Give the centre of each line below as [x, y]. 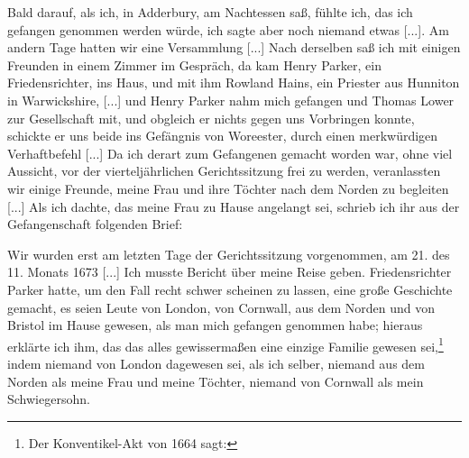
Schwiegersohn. [49, 399]
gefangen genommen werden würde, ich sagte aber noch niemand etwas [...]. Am [228, 29]
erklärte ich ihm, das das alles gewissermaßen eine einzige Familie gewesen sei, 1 [225, 344]
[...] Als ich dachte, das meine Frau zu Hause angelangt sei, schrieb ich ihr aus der [234, 206]
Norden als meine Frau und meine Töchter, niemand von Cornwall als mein [216, 381]
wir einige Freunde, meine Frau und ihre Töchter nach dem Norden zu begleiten [228, 188]
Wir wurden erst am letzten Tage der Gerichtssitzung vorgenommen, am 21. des [229, 254]
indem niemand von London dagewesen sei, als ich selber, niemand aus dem [216, 363]
